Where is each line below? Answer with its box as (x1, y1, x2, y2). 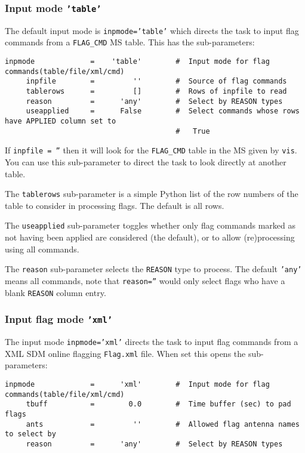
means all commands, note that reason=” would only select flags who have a (5, 274, 285, 286)
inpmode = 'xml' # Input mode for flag (5, 380, 270, 389)
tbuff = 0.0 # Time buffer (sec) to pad (26, 400, 291, 409)
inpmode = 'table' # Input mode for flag (5, 57, 270, 66)
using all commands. (5, 242, 79, 255)
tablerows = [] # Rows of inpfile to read (26, 87, 287, 96)
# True (175, 127, 210, 135)
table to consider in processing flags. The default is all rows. (5, 199, 224, 211)
